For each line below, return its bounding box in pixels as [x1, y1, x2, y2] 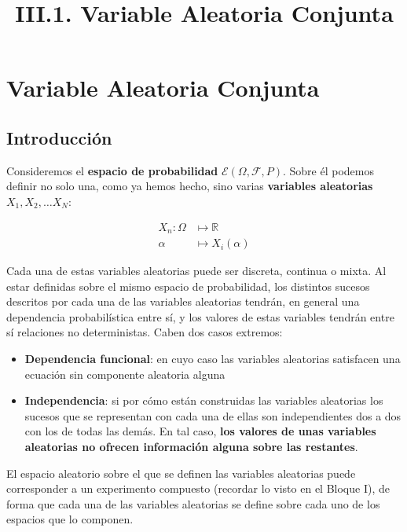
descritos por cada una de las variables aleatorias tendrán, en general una [6, 293, 360, 310]
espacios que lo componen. [6, 511, 134, 527]
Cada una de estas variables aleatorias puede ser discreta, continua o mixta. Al [6, 262, 387, 279]
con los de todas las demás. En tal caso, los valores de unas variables [24, 423, 376, 439]
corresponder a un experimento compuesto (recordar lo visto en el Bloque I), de [6, 480, 390, 497]
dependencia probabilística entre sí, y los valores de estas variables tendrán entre [6, 308, 394, 325]
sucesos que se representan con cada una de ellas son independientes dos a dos [24, 407, 401, 424]
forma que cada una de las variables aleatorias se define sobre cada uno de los [6, 495, 380, 512]
